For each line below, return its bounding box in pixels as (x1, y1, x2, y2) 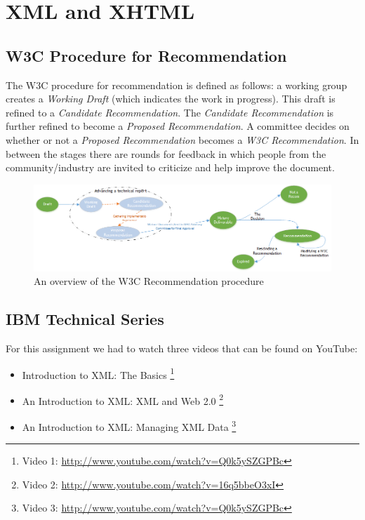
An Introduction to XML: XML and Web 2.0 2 (22, 391, 224, 408)
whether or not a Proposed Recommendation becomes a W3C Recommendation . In (6, 132, 359, 147)
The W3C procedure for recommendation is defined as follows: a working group (6, 77, 347, 92)
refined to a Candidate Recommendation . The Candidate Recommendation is (6, 105, 334, 119)
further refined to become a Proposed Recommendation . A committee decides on (6, 119, 350, 133)
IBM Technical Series (6, 308, 164, 330)
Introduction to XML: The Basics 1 (22, 365, 175, 382)
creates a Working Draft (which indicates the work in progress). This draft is (6, 91, 336, 106)
